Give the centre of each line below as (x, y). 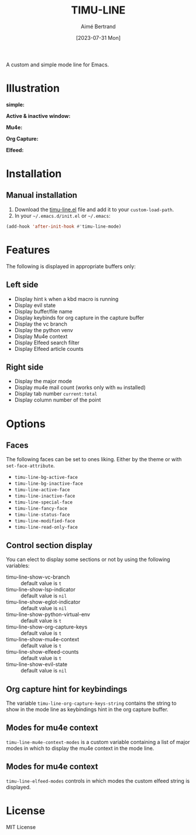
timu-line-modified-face (45, 521)
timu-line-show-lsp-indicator (41, 590)
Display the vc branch (41, 324)
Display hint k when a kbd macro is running (66, 299)
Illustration (33, 88)
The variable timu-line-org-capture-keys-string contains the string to (91, 703)
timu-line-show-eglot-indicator (43, 602)
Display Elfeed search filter (47, 342)
